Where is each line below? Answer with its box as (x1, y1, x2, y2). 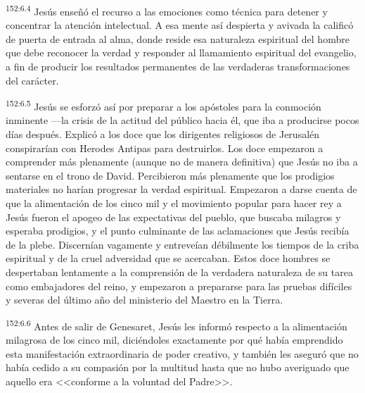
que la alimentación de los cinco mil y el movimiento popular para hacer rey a (6, 196, 342, 211)
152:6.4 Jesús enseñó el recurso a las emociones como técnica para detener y (6, 2, 328, 18)
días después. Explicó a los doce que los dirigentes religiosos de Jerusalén (6, 127, 320, 142)
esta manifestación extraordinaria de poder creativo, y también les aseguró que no (6, 346, 359, 361)
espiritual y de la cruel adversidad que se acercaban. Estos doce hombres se (6, 251, 331, 266)
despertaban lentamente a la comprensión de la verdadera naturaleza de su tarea (6, 265, 353, 279)
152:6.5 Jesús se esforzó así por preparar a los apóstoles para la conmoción (6, 97, 321, 113)
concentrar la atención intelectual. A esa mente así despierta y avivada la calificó (6, 18, 354, 32)
